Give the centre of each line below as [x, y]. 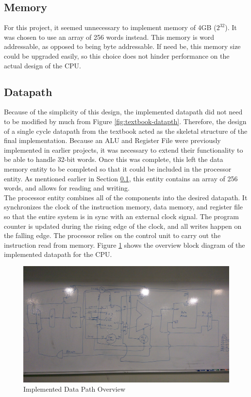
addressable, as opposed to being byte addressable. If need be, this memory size [122, 46]
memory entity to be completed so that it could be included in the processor [118, 168]
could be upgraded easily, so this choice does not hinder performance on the [117, 56]
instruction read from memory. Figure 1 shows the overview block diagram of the [125, 245]
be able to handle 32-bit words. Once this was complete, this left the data [114, 159]
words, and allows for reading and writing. [67, 188]
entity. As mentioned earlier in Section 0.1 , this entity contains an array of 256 [121, 178]
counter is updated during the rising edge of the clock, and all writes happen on [123, 226]
